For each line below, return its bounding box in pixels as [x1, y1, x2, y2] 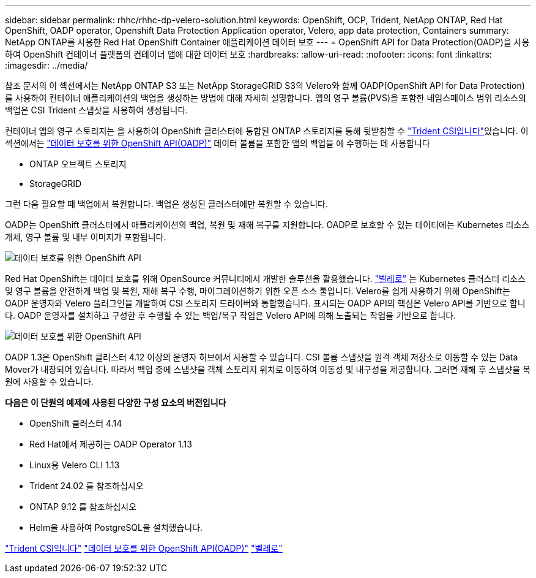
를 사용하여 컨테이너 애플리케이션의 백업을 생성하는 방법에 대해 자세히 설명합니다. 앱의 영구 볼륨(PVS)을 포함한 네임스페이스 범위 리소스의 [5, 93, 526, 103]
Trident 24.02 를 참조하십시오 [29, 481, 144, 491]
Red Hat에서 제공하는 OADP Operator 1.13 [29, 439, 192, 449]
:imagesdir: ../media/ [5, 60, 88, 70]
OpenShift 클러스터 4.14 [29, 418, 122, 428]
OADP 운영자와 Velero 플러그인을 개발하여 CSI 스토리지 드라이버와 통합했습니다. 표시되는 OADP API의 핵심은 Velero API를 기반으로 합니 [5, 298, 526, 308]
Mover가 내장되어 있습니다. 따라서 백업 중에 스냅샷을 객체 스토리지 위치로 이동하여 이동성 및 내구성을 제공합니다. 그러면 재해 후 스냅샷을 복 [5, 364, 530, 375]
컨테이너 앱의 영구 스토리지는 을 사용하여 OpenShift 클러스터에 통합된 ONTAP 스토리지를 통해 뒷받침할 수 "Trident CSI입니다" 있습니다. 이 [5, 126, 529, 136]
